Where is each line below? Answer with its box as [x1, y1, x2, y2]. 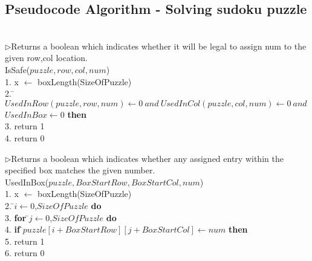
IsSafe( [5, 63, 30, 76]
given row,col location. [5, 51, 88, 64]
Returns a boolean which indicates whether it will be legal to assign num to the [11, 39, 307, 52]
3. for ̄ [5, 211, 29, 224]
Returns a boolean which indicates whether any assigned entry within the [11, 152, 284, 164]
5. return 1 [5, 234, 45, 247]
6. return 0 [5, 246, 45, 259]
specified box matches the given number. [5, 164, 155, 176]
